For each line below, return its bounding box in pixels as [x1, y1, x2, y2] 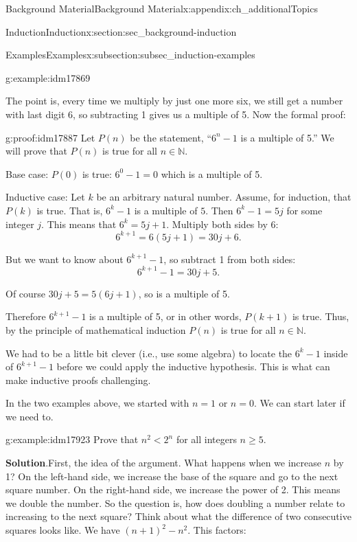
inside [323, 346, 348, 360]
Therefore [5, 309, 46, 324]
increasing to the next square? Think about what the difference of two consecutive [5, 509, 352, 523]
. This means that [41, 216, 117, 231]
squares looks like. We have [5, 523, 120, 537]
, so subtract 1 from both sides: [163, 251, 296, 266]
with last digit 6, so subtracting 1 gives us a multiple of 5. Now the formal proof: [5, 106, 346, 121]
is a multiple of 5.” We [240, 130, 334, 144]
